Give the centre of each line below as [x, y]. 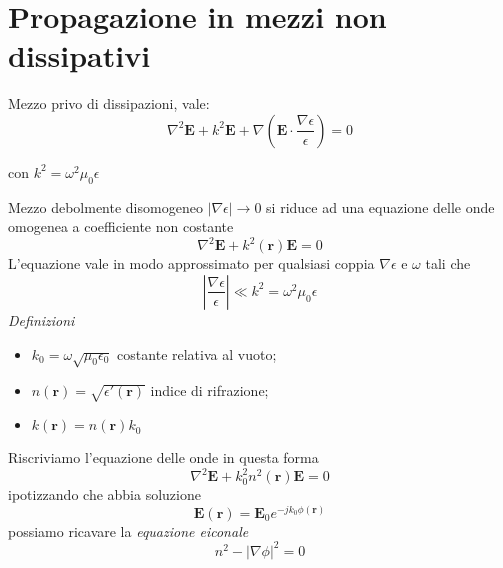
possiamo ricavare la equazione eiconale [128, 530]
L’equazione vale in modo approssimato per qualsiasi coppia [191, 263]
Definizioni [41, 319]
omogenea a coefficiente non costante [121, 226]
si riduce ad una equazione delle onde [380, 206]
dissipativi [79, 55]
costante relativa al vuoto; [197, 353]
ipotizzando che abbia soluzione [104, 494]
